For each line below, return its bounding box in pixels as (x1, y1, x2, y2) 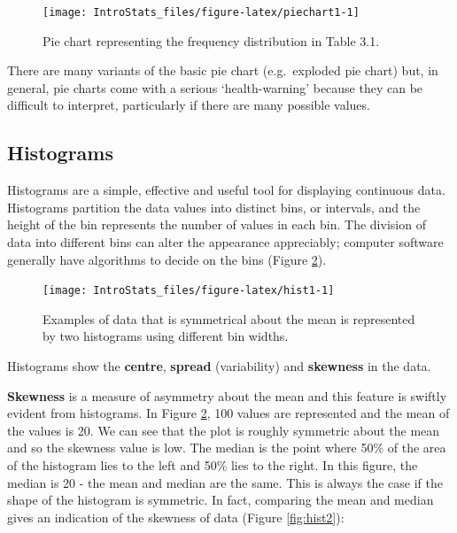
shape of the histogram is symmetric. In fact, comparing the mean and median (7, 491, 434, 509)
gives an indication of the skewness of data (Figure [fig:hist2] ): (7, 507, 345, 526)
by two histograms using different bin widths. (43, 327, 289, 345)
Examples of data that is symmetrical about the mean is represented (43, 309, 415, 328)
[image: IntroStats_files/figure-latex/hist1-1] (43, 284, 335, 297)
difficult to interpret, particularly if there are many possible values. (7, 96, 370, 114)
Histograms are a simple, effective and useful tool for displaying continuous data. (7, 181, 445, 199)
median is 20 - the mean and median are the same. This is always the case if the (7, 473, 443, 491)
